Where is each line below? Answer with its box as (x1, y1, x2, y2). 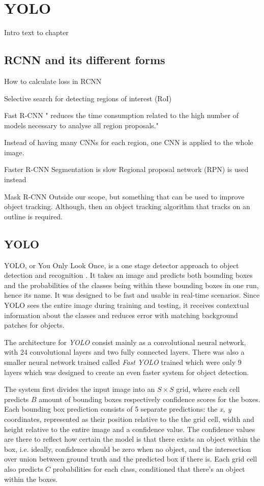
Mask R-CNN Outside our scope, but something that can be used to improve (4, 191, 245, 202)
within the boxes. (4, 473, 58, 484)
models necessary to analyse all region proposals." (4, 120, 159, 130)
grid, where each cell (176, 384, 240, 394)
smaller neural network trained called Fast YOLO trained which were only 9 (4, 357, 242, 367)
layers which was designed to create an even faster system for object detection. (4, 366, 249, 377)
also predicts (4, 463, 43, 474)
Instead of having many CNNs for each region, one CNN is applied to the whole (4, 137, 253, 148)
